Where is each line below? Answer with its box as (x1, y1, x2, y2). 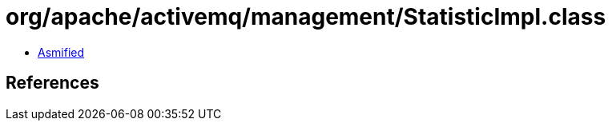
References (6, 73, 99, 93)
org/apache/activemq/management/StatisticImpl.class (6, 3, 606, 30)
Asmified (38, 45, 85, 59)
